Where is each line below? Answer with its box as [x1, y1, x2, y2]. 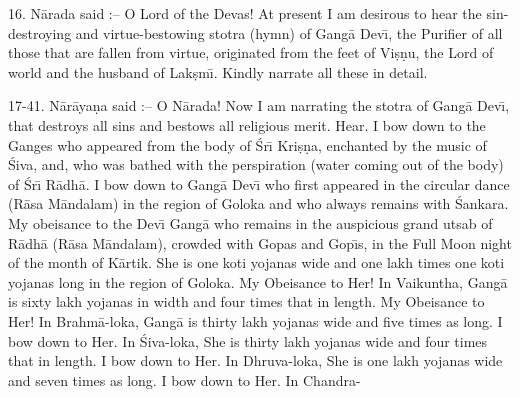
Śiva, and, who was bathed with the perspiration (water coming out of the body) [8, 154, 504, 175]
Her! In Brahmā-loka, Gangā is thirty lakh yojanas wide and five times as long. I [8, 310, 503, 331]
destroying [8, 22, 72, 43]
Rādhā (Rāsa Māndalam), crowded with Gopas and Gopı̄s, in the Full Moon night [8, 232, 512, 253]
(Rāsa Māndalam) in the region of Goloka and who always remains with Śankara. [8, 193, 509, 214]
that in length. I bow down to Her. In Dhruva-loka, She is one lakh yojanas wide [8, 350, 503, 371]
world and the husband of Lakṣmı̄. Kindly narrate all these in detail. [8, 61, 428, 82]
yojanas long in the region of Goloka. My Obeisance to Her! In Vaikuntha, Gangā [8, 271, 508, 292]
